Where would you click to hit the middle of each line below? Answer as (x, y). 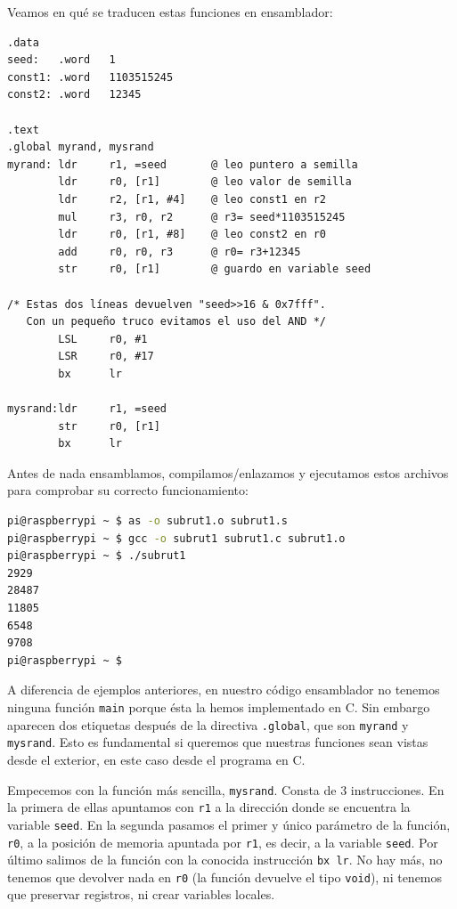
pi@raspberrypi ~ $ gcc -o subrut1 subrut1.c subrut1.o (176, 538)
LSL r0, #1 (103, 339)
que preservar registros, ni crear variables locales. (141, 894)
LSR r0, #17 (106, 357)
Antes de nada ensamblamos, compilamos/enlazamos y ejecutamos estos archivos (228, 472)
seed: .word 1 (61, 60)
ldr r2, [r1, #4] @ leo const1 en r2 (192, 199)
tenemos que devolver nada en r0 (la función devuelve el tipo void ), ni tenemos (225, 877)
